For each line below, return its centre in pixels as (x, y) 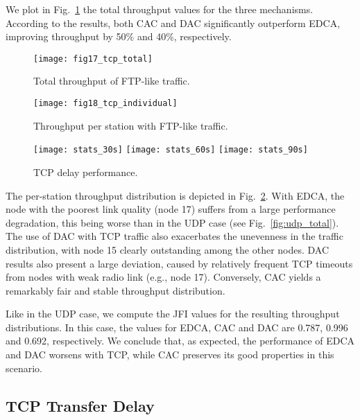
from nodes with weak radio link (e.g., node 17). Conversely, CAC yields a (163, 277)
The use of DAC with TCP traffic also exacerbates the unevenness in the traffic (174, 236)
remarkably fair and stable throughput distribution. (115, 290)
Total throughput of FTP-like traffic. (112, 81)
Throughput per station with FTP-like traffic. (131, 125)
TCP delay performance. (86, 172)
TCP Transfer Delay (80, 405)
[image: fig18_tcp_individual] (105, 104)
